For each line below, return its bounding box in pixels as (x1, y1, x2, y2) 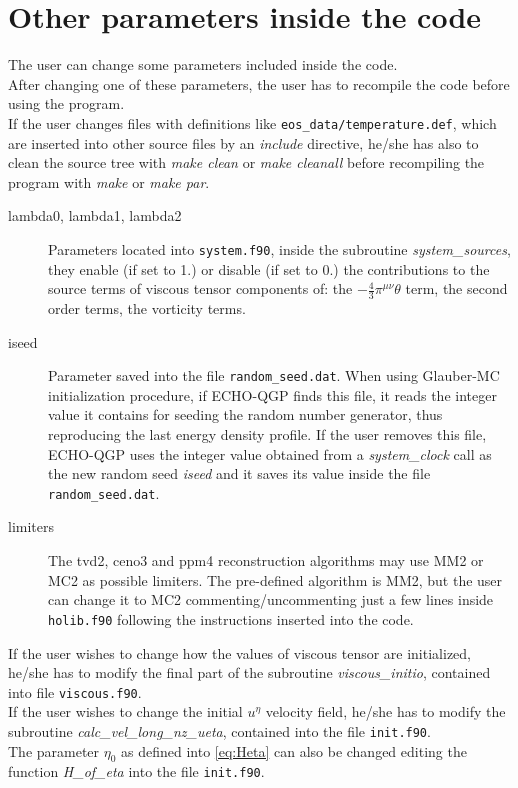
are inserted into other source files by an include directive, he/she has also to (8, 132, 479, 153)
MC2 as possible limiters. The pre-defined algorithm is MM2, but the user (48, 569, 503, 590)
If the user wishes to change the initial (8, 701, 243, 722)
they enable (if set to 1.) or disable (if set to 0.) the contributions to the (48, 258, 490, 279)
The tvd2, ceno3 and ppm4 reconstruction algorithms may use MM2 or (48, 550, 484, 571)
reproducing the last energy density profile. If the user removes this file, (48, 424, 487, 445)
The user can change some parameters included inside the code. (8, 54, 398, 75)
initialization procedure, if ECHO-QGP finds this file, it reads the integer (48, 384, 497, 405)
